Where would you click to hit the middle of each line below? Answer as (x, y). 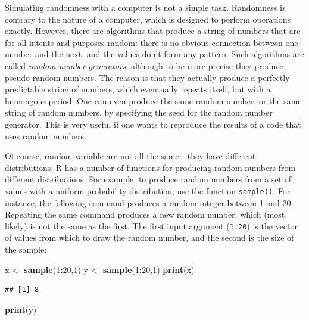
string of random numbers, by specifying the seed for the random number (139, 112)
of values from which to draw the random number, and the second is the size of (149, 237)
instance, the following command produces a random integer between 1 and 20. (149, 202)
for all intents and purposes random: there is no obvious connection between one (152, 42)
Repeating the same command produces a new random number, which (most (145, 214)
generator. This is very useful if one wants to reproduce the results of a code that (153, 124)
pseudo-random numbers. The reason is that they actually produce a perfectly (147, 77)
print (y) (21, 309)
